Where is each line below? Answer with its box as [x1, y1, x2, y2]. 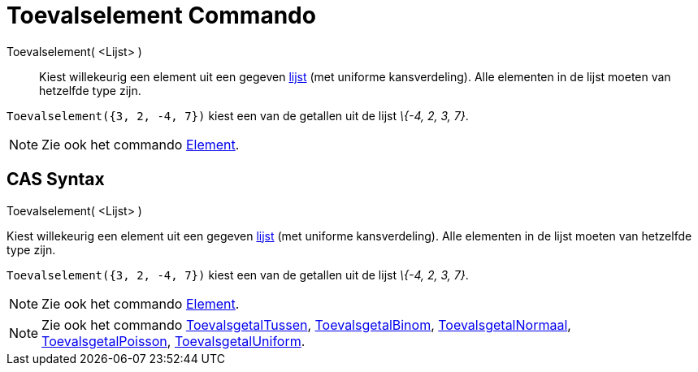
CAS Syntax [7, 169, 105, 190]
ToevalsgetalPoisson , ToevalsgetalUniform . [41, 332, 306, 349]
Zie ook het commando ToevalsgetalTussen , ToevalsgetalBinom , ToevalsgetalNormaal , [41, 316, 571, 333]
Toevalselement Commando [7, 2, 316, 29]
